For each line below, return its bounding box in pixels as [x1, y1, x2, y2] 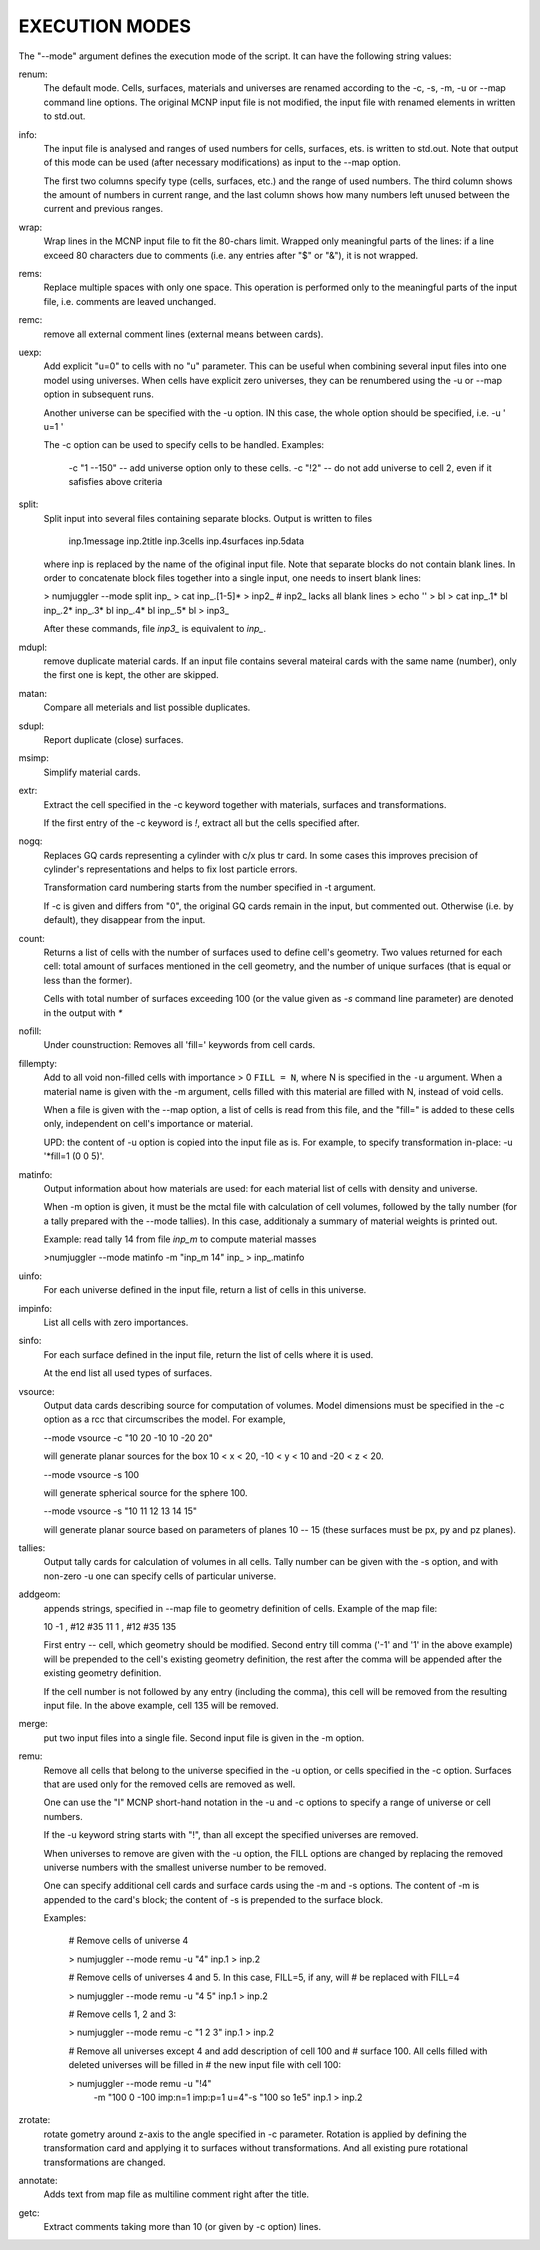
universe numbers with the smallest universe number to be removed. [43, 1861, 327, 1873]
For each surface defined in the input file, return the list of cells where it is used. [43, 1348, 374, 1360]
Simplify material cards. [43, 766, 141, 778]
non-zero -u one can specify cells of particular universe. [43, 1570, 277, 1582]
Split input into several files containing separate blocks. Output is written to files [43, 512, 373, 524]
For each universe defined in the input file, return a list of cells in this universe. [43, 1284, 367, 1296]
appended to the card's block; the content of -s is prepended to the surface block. [43, 1893, 384, 1905]
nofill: [18, 1025, 42, 1037]
